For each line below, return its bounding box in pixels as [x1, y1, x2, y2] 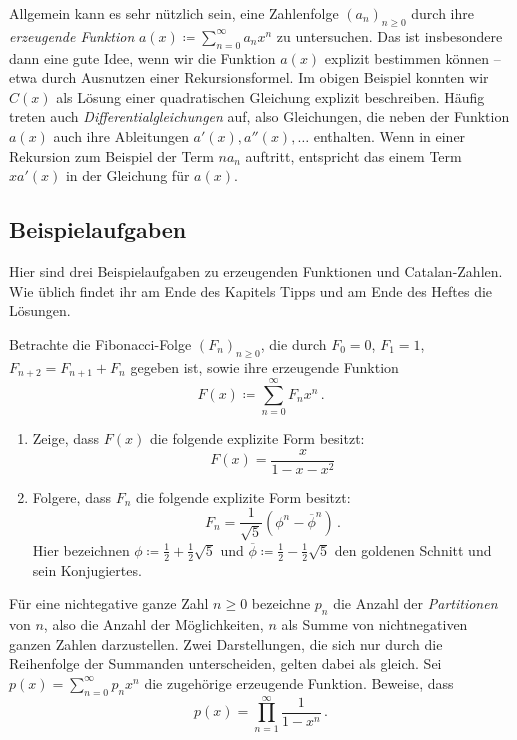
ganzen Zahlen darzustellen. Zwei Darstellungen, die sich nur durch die [9, 633, 443, 654]
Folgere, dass [32, 486, 111, 507]
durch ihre [411, 3, 474, 23]
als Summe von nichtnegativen [281, 614, 468, 635]
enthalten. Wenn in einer [313, 125, 466, 146]
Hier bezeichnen [32, 539, 130, 560]
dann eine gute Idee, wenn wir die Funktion [9, 47, 276, 68]
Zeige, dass [32, 428, 100, 449]
